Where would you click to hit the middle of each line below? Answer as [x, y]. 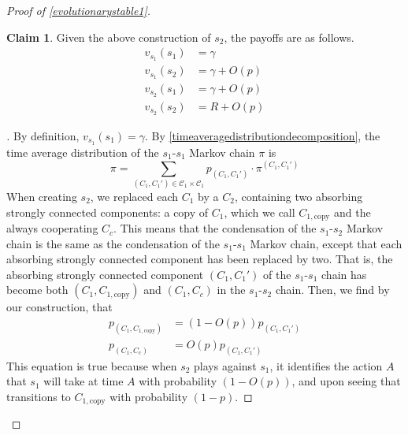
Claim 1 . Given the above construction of [109, 37]
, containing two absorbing [299, 197]
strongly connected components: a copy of [108, 212]
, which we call [260, 212]
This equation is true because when [92, 365]
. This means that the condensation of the [215, 228]
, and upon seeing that [346, 381]
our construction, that [59, 307]
